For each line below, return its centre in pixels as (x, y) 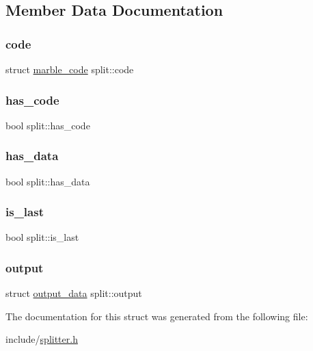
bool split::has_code (48, 125)
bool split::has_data (48, 181)
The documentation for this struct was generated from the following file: (157, 316)
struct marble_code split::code (70, 69)
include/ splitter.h (42, 339)
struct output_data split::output (74, 293)
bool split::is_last (42, 237)
